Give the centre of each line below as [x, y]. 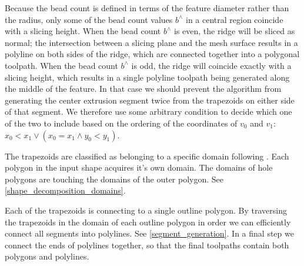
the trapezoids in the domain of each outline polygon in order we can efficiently [148, 222]
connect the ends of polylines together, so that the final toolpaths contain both [147, 245]
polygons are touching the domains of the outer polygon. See [114, 179]
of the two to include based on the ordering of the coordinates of [121, 123]
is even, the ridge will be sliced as [234, 31]
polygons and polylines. [47, 256]
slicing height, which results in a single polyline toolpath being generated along [147, 77]
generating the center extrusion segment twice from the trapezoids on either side [150, 100]
